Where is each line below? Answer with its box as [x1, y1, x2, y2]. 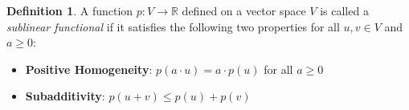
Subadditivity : [25, 88, 105, 104]
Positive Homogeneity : [25, 60, 153, 77]
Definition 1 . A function [6, 2, 133, 18]
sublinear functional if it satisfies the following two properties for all [6, 18, 340, 35]
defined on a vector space [182, 2, 306, 18]
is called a [320, 2, 369, 18]
